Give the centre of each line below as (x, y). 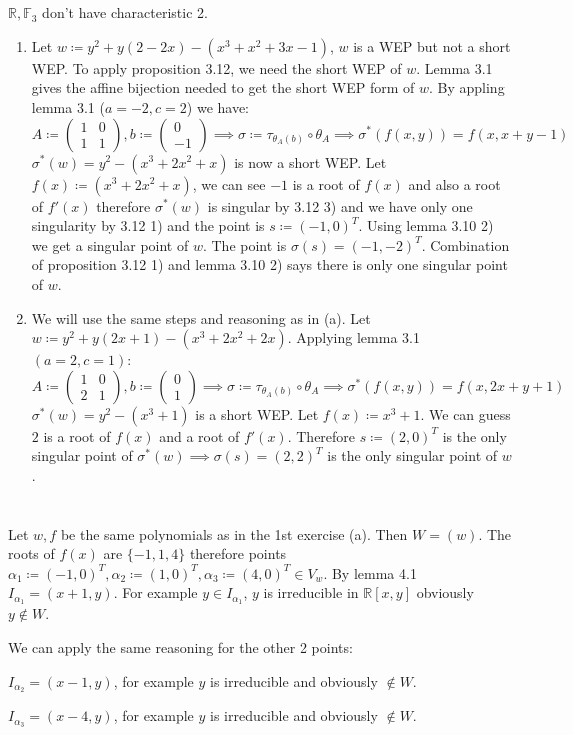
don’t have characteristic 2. (125, 12)
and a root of (199, 435)
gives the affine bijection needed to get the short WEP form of (223, 87)
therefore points (238, 553)
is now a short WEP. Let (310, 161)
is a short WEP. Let (257, 413)
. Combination (465, 244)
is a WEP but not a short (432, 45)
